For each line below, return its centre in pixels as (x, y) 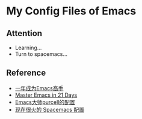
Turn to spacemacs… (41, 54)
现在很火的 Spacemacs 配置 (49, 109)
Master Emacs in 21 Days (46, 95)
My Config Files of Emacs (71, 11)
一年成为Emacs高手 (39, 88)
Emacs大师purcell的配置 (45, 102)
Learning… (28, 47)
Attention (24, 33)
